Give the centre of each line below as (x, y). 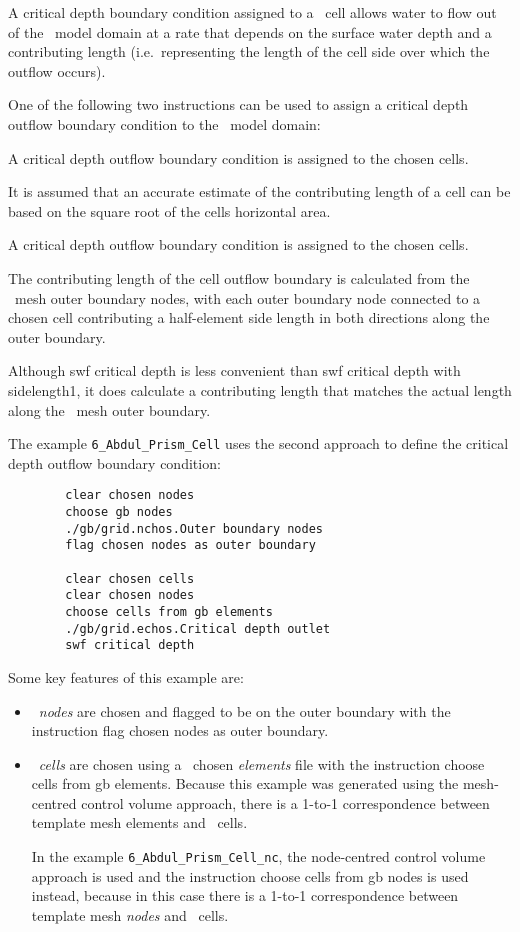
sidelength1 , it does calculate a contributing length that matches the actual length (260, 389)
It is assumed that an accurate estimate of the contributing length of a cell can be (259, 191)
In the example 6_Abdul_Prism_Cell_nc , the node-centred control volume (258, 856)
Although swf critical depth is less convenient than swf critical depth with (234, 370)
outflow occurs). (57, 70)
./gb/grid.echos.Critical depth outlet (198, 628)
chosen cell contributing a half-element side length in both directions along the (249, 317)
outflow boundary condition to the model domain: (164, 123)
